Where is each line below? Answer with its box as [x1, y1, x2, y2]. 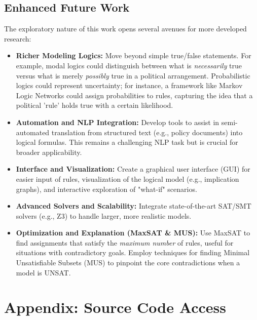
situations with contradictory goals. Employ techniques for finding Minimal [16, 247, 250, 258]
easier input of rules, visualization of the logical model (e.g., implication [16, 173, 239, 184]
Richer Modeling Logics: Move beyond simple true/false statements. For [16, 50, 251, 61]
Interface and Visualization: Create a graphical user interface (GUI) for [16, 164, 250, 174]
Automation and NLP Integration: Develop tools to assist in [16, 116, 219, 127]
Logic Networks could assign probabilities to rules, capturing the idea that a [16, 90, 253, 100]
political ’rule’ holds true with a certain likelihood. [16, 100, 173, 110]
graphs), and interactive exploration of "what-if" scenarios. [16, 183, 197, 194]
